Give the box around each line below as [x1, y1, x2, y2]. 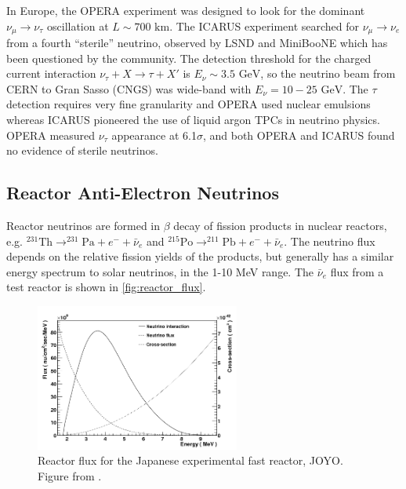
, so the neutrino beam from [260, 65, 396, 82]
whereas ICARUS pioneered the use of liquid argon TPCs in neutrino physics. [6, 111, 380, 128]
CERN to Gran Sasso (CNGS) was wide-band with [6, 80, 252, 97]
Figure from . [38, 467, 102, 484]
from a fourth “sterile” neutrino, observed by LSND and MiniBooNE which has [6, 35, 388, 51]
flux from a [330, 263, 384, 279]
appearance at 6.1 [111, 126, 197, 143]
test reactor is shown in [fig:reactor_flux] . [6, 279, 206, 295]
